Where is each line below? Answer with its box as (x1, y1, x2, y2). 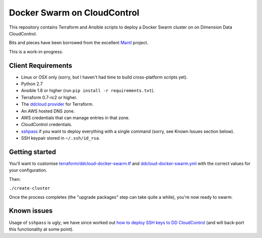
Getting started (9, 148, 56, 156)
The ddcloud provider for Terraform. (21, 101, 94, 107)
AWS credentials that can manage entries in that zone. (21, 114, 130, 121)
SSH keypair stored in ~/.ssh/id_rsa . (21, 135, 100, 141)
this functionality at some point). (9, 226, 74, 232)
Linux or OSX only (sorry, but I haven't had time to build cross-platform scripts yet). (21, 74, 188, 80)
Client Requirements (9, 61, 72, 70)
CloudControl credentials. (21, 122, 72, 127)
